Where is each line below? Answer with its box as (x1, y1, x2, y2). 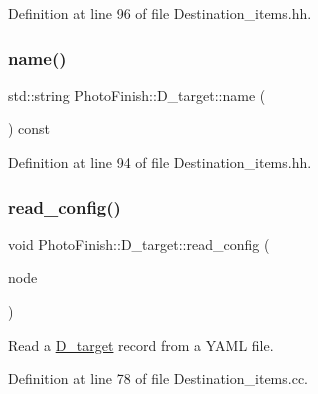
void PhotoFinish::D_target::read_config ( (8, 233, 270, 254)
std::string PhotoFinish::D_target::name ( (8, 84, 266, 105)
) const (8, 118, 51, 139)
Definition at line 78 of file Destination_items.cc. (8, 368, 308, 389)
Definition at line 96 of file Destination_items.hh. (8, 3, 312, 23)
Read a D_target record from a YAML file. (8, 334, 274, 355)
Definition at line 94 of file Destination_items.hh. (8, 152, 312, 172)
